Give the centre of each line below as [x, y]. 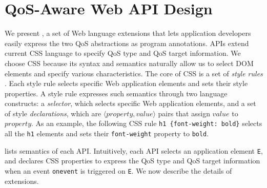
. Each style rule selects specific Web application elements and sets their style [126, 83]
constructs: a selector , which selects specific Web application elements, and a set [130, 103]
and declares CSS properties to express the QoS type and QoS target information [132, 161]
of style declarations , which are [53, 113]
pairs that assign [184, 113]
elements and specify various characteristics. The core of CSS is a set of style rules [134, 73]
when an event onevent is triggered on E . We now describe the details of [118, 171]
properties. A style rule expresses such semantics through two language [116, 93]
